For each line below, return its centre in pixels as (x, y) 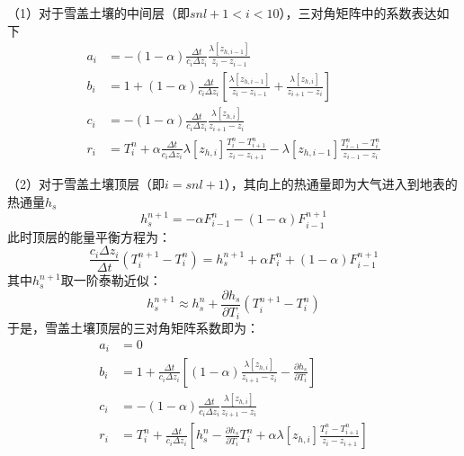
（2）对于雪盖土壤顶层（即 (86, 184)
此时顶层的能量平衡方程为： (89, 236)
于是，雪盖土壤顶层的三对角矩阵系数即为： (133, 328)
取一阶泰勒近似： (111, 280)
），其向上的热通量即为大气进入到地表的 (341, 184)
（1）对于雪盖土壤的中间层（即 (98, 13)
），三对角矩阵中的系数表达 (358, 13)
